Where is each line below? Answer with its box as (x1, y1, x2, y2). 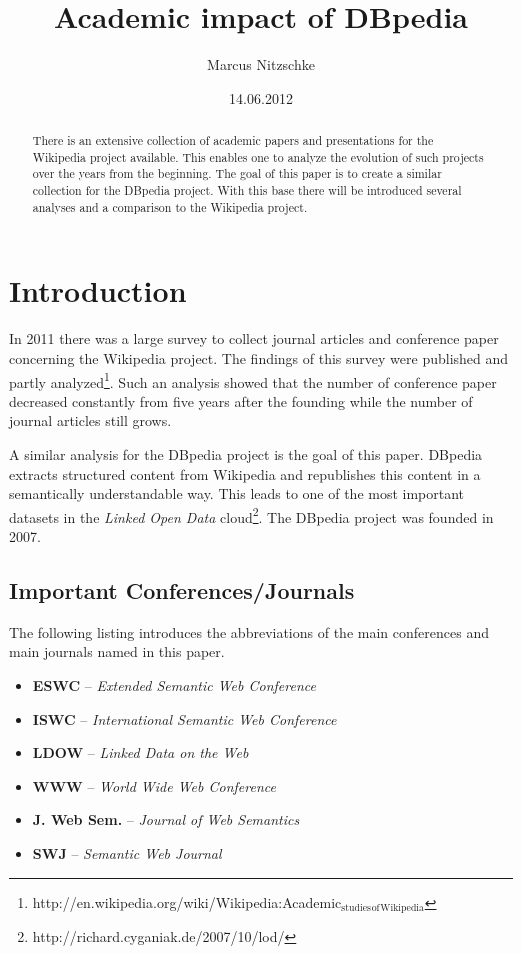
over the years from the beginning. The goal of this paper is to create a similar (32, 165, 442, 182)
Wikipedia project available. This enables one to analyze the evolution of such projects (32, 148, 484, 165)
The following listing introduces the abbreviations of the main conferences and (9, 621, 489, 642)
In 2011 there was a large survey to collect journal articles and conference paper (9, 328, 499, 349)
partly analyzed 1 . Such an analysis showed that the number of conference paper (9, 368, 497, 392)
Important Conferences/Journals (9, 574, 355, 605)
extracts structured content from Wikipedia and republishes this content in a (9, 463, 481, 484)
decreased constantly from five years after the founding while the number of (9, 390, 473, 411)
